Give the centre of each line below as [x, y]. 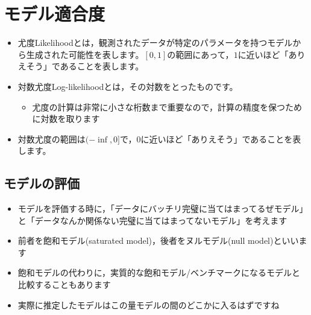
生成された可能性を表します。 [85, 54]
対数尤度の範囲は [52, 138]
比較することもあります [64, 285]
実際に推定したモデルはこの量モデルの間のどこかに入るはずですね [149, 304]
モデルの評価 [42, 183]
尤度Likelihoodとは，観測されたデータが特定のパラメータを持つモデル [155, 43]
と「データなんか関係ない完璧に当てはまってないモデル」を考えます [152, 220]
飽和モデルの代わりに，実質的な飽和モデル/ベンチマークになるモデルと [159, 272]
